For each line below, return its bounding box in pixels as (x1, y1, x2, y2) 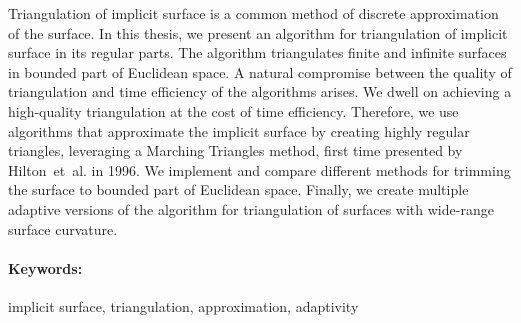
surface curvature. (8, 218, 118, 239)
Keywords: (8, 257, 83, 278)
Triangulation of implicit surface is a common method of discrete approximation (8, 3, 499, 23)
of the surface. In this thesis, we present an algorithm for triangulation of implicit (8, 22, 508, 43)
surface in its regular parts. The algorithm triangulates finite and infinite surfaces (8, 42, 507, 63)
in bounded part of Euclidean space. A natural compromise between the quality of (8, 61, 512, 82)
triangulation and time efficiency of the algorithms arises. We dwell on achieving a (8, 81, 512, 102)
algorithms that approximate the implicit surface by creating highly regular (8, 120, 470, 141)
